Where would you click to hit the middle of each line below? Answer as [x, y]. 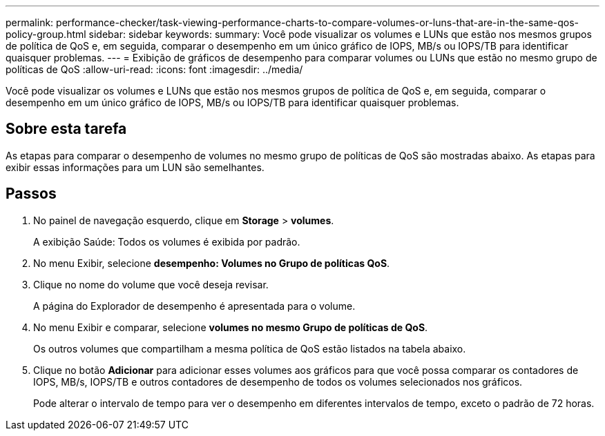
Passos [31, 194]
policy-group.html [46, 34]
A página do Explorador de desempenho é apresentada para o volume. [194, 306]
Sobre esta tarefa [66, 129]
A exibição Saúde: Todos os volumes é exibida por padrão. [167, 241]
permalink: [30, 22]
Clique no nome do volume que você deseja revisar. [151, 284]
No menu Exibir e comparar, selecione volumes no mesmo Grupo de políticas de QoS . [231, 327]
